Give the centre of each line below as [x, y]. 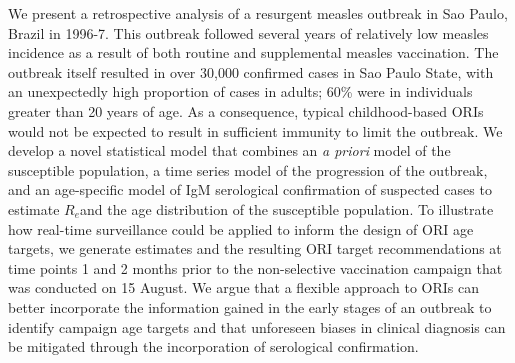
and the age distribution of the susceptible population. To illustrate [287, 208]
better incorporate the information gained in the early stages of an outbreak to [250, 306]
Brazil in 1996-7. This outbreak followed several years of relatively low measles [248, 32]
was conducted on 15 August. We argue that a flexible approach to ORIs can [244, 287]
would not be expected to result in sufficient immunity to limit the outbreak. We [255, 130]
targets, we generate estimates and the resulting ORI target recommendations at [255, 248]
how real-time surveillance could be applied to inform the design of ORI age [241, 228]
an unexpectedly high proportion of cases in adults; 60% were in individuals [240, 91]
